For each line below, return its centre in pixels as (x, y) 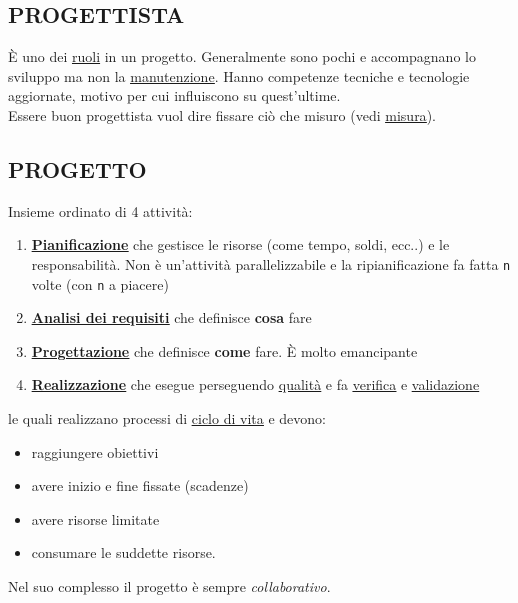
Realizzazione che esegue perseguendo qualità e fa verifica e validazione (255, 384)
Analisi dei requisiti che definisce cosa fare (171, 317)
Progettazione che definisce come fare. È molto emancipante (224, 350)
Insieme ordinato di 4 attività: (100, 210)
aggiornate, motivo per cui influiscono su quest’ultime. (174, 95)
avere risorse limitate (95, 518)
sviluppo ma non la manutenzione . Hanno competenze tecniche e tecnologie (239, 75)
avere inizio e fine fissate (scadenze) (140, 485)
